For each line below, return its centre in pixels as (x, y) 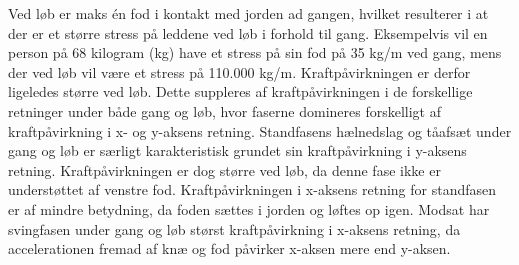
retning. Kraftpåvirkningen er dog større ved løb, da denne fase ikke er (224, 169)
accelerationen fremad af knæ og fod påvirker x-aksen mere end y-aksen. (229, 248)
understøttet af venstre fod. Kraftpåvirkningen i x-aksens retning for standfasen (252, 189)
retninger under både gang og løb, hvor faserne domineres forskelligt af (224, 110)
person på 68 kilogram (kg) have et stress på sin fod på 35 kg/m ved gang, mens (255, 52)
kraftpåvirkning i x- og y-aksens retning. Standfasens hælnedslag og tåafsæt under (260, 130)
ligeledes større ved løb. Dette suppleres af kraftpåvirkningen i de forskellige (240, 91)
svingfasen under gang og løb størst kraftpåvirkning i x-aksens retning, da (234, 228)
